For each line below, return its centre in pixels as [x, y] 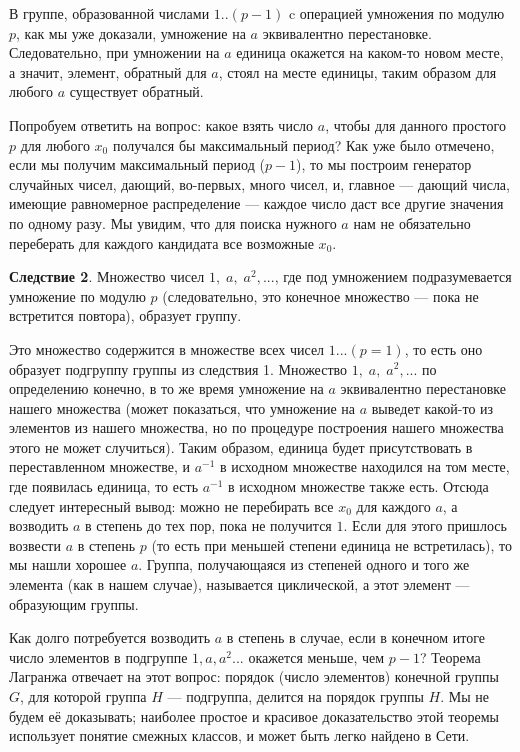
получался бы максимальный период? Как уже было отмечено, [303, 144]
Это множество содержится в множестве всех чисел [167, 348]
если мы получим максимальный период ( [137, 164]
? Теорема [450, 656]
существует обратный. [136, 91]
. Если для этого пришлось [425, 525]
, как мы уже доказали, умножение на [131, 32]
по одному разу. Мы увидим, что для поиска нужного [173, 222]
